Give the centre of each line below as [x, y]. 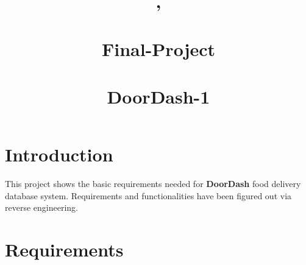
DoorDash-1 [158, 96]
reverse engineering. [41, 207]
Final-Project [158, 48]
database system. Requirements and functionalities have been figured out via [148, 195]
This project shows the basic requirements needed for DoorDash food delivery [153, 184]
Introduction [59, 154]
